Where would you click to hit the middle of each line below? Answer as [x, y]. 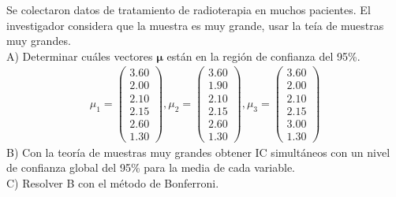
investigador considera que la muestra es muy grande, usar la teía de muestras [195, 25]
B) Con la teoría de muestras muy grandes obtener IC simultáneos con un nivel [198, 152]
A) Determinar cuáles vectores [80, 56]
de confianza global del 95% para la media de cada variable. [151, 167]
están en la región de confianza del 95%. [263, 56]
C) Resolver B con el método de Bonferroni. [113, 182]
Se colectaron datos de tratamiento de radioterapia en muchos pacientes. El [189, 9]
